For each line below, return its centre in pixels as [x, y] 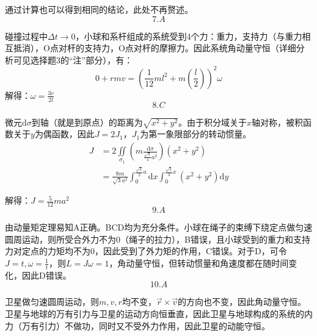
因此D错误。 [46, 275]
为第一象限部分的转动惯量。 [196, 134]
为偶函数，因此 [64, 134]
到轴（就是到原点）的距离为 [87, 122]
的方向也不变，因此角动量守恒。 [242, 302]
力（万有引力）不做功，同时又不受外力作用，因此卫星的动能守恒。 [137, 325]
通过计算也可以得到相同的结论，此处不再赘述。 [99, 9]
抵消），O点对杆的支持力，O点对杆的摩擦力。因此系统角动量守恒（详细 [155, 48]
